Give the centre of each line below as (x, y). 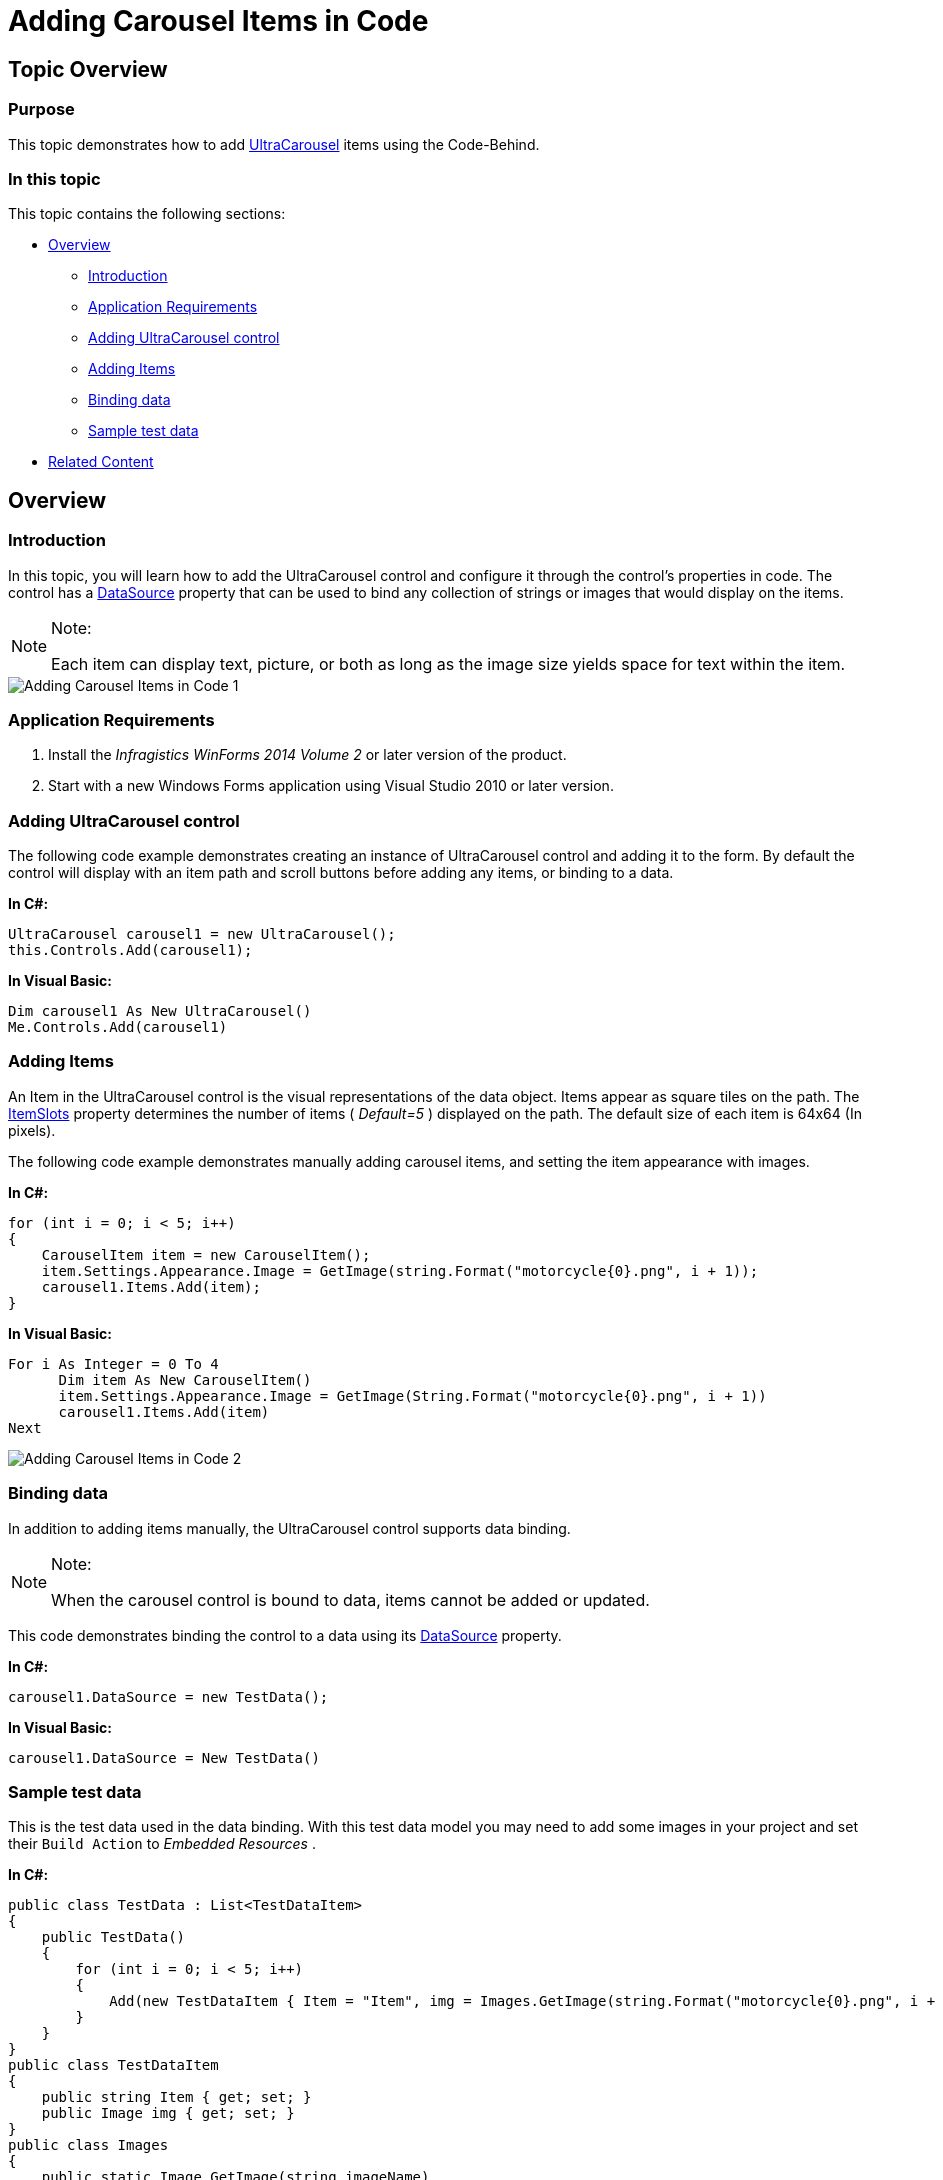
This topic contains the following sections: (147, 214)
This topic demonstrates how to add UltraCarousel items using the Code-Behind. (274, 144)
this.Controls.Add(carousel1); (130, 950)
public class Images (88, 2145)
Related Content (101, 462)
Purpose (41, 109)
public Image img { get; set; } (168, 2113)
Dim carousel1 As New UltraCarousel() (160, 1011)
